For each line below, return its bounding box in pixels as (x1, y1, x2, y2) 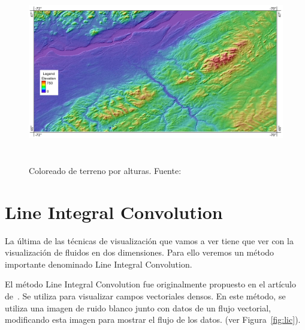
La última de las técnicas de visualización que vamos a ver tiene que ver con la (5, 234, 294, 247)
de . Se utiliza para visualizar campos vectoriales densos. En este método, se (5, 290, 286, 302)
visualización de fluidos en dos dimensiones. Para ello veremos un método (5, 246, 274, 259)
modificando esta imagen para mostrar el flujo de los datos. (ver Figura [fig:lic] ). (5, 313, 301, 326)
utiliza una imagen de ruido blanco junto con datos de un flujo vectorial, (5, 301, 271, 314)
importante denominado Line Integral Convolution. (5, 257, 192, 270)
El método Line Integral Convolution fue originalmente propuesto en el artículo (5, 278, 296, 290)
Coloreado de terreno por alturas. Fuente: (29, 164, 182, 176)
